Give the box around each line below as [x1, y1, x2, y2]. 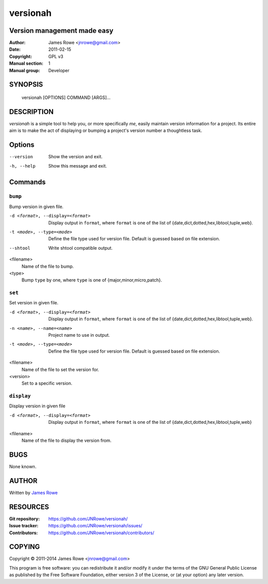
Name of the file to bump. [21, 263, 74, 269]
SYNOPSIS [9, 80, 43, 89]
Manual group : [9, 67, 40, 73]
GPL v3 [48, 53, 64, 59]
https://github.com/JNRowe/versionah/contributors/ [48, 530, 155, 536]
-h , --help [9, 163, 36, 169]
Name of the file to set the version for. [21, 366, 99, 373]
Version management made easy [9, 26, 114, 35]
